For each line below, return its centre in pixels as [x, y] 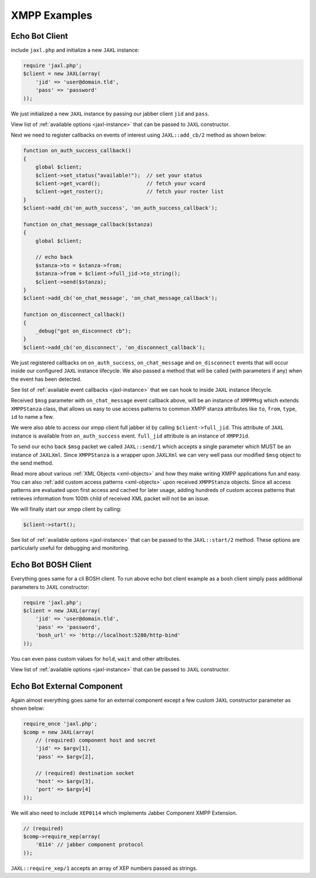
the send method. [32, 463]
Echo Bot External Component [67, 686]
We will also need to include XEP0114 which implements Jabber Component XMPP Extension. [124, 813]
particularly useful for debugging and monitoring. [70, 548]
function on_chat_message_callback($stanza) [88, 224]
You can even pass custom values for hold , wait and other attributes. [96, 658]
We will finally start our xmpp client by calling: [66, 509]
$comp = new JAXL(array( [59, 732]
